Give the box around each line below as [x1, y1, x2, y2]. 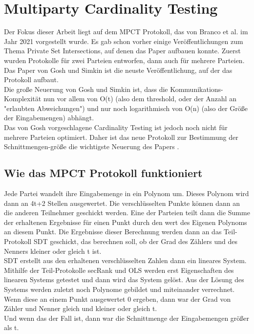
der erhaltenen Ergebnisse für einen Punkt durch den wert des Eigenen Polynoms [4, 217, 247, 227]
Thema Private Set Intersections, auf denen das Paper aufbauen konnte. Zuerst [4, 45, 241, 56]
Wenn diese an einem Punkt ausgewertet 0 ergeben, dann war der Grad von [4, 293, 231, 304]
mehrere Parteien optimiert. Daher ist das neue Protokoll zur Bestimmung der [4, 132, 238, 142]
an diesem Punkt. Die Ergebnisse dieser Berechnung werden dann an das [4, 226, 222, 237]
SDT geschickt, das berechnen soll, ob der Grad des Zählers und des [33, 236, 237, 246]
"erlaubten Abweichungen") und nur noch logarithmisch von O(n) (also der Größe [4, 103, 248, 113]
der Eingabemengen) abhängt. [4, 112, 94, 123]
